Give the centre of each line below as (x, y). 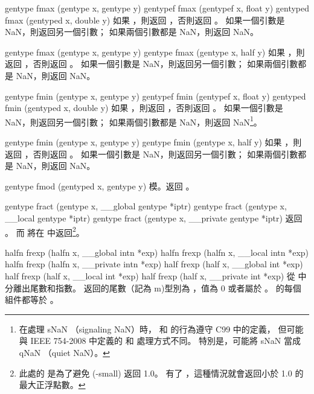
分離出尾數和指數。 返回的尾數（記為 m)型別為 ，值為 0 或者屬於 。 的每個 (153, 288)
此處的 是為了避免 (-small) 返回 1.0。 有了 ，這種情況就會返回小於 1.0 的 (161, 373)
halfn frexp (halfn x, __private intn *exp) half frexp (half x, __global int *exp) (154, 264)
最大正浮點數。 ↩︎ (52, 385)
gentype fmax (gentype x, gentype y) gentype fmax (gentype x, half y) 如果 (145, 52)
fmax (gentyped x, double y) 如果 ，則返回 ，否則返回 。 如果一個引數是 (145, 20)
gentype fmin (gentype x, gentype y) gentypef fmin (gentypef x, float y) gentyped (155, 96)
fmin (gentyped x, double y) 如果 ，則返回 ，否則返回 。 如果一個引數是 (144, 108)
